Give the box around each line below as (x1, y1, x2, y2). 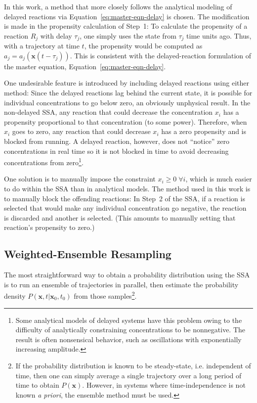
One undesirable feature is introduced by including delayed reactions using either (4, 78, 249, 88)
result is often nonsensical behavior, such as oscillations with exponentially (15, 334, 242, 344)
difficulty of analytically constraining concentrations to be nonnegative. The (15, 324, 246, 335)
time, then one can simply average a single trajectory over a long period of (15, 370, 242, 380)
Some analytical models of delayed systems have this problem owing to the (15, 314, 242, 325)
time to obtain (15, 380, 59, 390)
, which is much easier (185, 174, 252, 184)
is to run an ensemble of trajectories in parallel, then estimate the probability (4, 279, 239, 289)
